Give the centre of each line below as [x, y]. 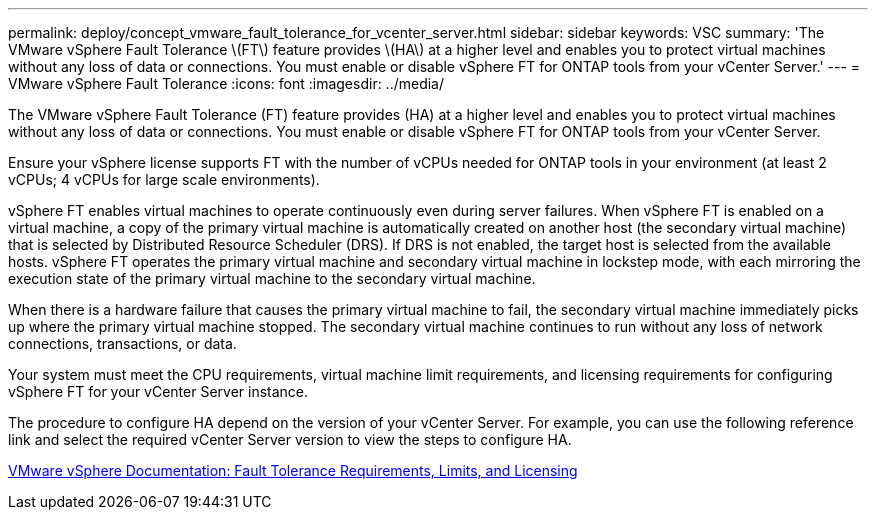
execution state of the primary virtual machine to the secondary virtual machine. [272, 278]
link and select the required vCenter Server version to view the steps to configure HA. [290, 439]
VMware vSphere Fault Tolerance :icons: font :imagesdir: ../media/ [226, 83]
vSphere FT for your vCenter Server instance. [158, 391]
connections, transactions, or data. [122, 343]
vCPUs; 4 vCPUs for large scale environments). [164, 179]
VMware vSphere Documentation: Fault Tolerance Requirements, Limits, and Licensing [293, 470]
